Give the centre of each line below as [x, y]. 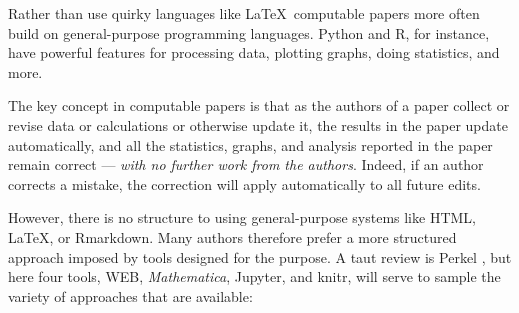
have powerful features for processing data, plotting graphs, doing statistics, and [254, 52]
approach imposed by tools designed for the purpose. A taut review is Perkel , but [260, 256]
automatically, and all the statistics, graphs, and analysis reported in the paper [250, 144]
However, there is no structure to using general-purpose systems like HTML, [242, 217]
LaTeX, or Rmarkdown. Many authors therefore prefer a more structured [232, 236]
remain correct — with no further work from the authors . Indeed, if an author [246, 164]
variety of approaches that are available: [130, 295]
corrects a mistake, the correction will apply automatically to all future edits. [244, 183]
